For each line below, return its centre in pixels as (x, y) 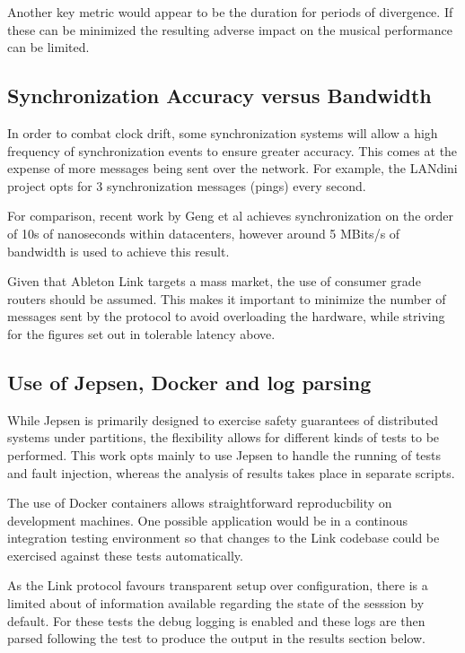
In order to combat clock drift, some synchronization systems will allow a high (223, 132)
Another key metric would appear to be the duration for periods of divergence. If (230, 12)
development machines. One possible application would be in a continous (207, 520)
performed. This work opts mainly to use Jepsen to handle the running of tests (224, 454)
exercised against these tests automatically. (125, 555)
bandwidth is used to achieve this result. (118, 251)
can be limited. (48, 47)
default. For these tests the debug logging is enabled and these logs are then (216, 620)
